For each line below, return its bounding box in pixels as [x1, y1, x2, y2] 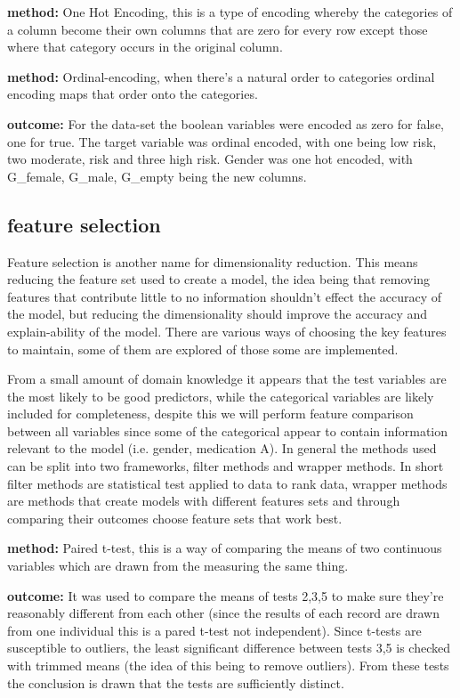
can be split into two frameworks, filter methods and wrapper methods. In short [7, 457, 444, 475]
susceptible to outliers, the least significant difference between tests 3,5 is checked [7, 638, 450, 657]
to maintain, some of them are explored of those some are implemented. [7, 339, 399, 358]
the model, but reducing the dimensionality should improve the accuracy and [7, 304, 428, 323]
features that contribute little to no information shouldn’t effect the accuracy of [7, 287, 441, 305]
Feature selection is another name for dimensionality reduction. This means [7, 252, 418, 271]
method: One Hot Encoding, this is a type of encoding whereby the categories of [7, 3, 453, 20]
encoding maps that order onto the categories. [7, 85, 258, 103]
